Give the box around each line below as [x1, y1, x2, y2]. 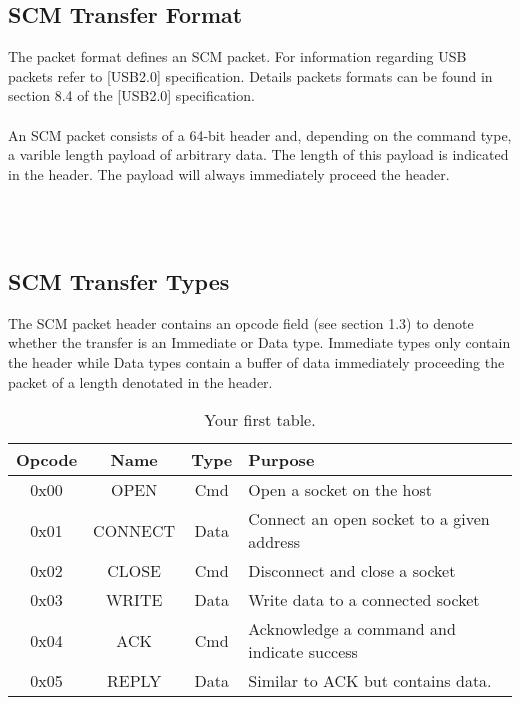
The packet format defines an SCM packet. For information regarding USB [8, 46, 467, 67]
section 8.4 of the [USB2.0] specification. [8, 85, 255, 106]
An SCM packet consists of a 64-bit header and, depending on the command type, [8, 124, 512, 145]
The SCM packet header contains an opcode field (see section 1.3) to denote [8, 312, 474, 333]
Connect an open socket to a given [248, 507, 490, 531]
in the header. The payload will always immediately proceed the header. [8, 163, 450, 184]
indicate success [248, 640, 358, 664]
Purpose [248, 448, 315, 472]
